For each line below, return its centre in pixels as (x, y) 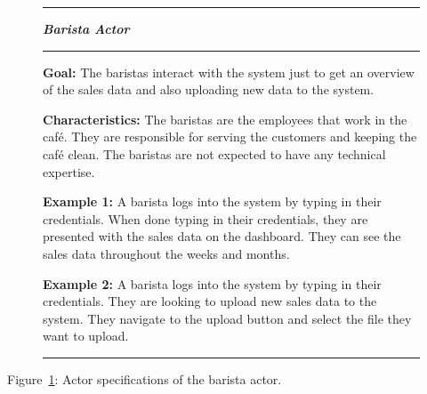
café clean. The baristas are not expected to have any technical (214, 153)
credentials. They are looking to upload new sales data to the (210, 301)
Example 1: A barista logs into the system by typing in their (212, 201)
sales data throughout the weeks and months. (166, 253)
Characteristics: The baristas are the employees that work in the (225, 119)
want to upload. (86, 336)
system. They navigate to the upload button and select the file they (227, 318)
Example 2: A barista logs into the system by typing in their (212, 283)
